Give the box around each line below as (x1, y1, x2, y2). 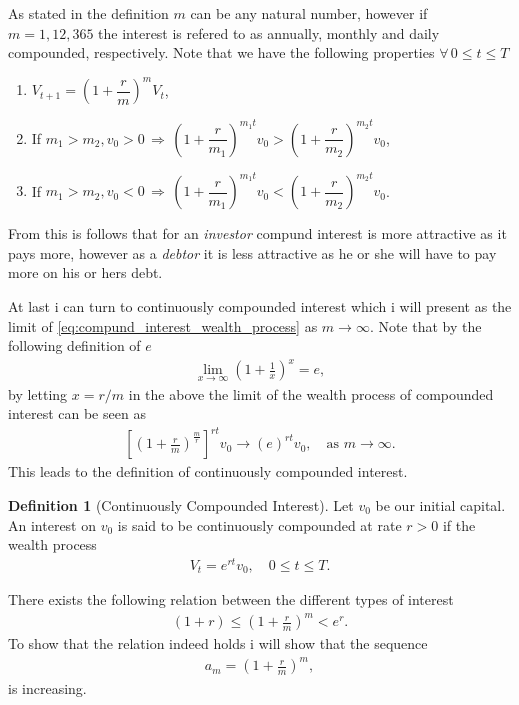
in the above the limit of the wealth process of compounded (128, 383, 494, 404)
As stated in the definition (8, 3, 169, 23)
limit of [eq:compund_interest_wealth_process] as (8, 315, 318, 336)
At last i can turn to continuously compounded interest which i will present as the (8, 296, 512, 317)
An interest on (8, 514, 97, 535)
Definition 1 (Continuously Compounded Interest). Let (8, 494, 354, 515)
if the (442, 514, 476, 535)
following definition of (8, 335, 141, 356)
